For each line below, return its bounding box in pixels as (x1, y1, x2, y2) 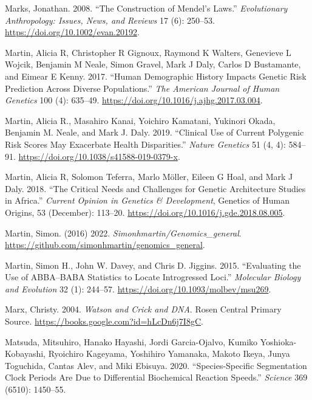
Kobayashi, (5, 347, 46, 360)
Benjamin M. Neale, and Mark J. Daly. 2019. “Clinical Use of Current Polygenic (5, 126, 304, 139)
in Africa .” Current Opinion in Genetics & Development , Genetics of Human (5, 194, 290, 207)
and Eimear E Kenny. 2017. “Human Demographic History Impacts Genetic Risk (5, 69, 307, 82)
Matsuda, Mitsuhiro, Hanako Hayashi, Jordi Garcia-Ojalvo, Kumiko (5, 335, 258, 348)
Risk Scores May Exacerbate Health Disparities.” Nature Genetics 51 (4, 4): (5, 137, 286, 150)
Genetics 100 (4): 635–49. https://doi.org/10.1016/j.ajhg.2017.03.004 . (5, 94, 263, 106)
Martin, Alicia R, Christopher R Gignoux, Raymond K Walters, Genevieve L (5, 46, 291, 58)
